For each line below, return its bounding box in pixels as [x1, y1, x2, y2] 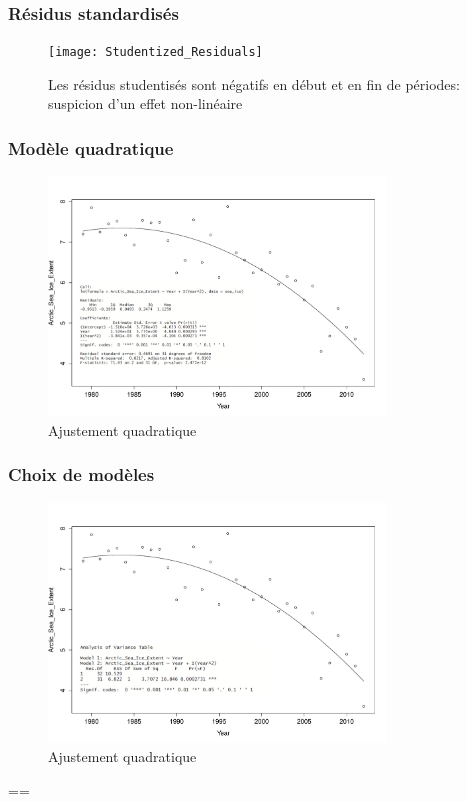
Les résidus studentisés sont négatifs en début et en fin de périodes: [48, 73, 460, 94]
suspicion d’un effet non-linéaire [48, 93, 243, 114]
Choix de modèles [8, 462, 155, 487]
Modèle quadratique [8, 135, 174, 160]
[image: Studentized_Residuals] [48, 45, 263, 60]
